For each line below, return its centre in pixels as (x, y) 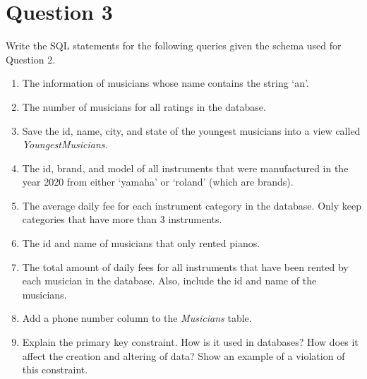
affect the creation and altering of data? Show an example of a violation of (183, 355)
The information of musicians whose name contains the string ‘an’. (166, 83)
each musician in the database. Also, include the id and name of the (169, 281)
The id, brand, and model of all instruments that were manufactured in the (185, 168)
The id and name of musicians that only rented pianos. (141, 243)
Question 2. (31, 59)
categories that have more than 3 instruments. (122, 219)
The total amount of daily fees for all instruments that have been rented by (185, 266)
